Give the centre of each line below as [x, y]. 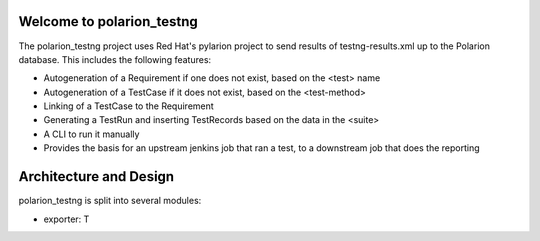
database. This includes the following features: [115, 59]
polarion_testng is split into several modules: [110, 201]
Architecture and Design [96, 176]
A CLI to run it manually [91, 134]
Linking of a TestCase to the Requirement [128, 106]
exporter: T [66, 219]
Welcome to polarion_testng [108, 21]
